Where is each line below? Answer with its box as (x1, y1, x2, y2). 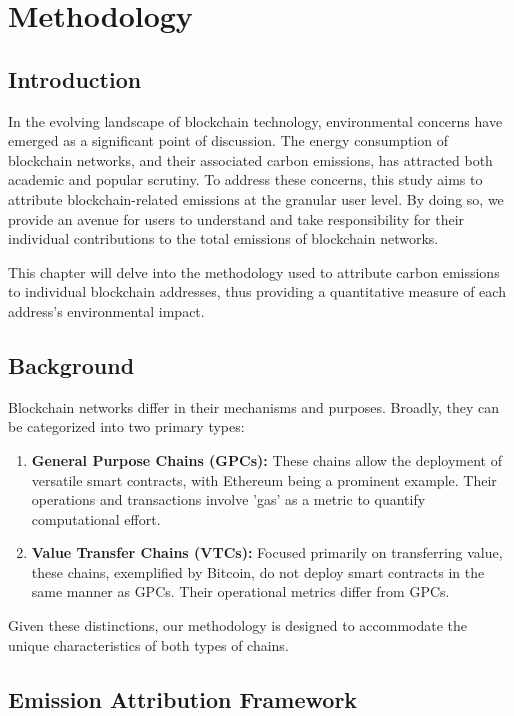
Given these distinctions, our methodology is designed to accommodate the (8, 615, 468, 636)
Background (8, 349, 135, 380)
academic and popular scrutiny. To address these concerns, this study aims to (8, 169, 483, 190)
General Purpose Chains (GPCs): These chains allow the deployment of (31, 449, 502, 470)
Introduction (8, 63, 142, 94)
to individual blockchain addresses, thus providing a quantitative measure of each (8, 281, 506, 302)
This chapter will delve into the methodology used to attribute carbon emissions (8, 261, 500, 282)
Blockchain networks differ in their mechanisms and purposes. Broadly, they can (8, 396, 499, 417)
